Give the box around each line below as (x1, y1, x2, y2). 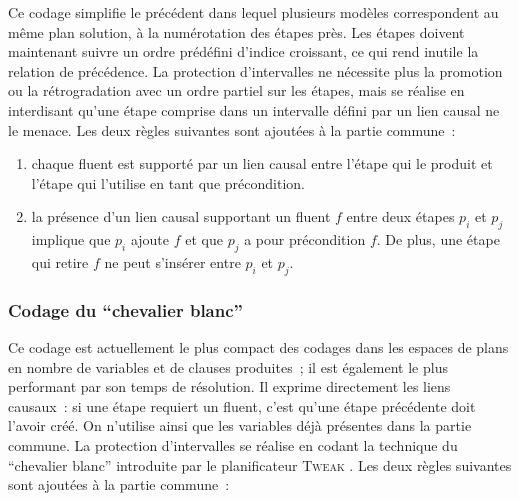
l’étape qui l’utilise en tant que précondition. (31, 172, 305, 193)
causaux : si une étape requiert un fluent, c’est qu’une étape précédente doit (8, 395, 476, 416)
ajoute (130, 229, 170, 250)
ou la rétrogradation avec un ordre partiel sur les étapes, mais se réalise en (8, 80, 465, 101)
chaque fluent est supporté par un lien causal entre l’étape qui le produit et (31, 153, 493, 174)
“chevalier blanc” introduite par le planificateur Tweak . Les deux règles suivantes (8, 454, 512, 475)
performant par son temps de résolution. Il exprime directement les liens (8, 376, 451, 397)
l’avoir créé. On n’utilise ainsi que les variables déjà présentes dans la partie (8, 415, 472, 436)
